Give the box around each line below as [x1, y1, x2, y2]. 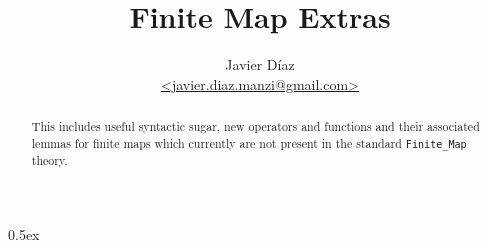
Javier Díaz [225, 54, 295, 75]
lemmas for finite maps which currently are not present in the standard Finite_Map [31, 134, 467, 151]
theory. [31, 151, 68, 168]
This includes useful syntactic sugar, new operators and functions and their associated [31, 118, 480, 135]
